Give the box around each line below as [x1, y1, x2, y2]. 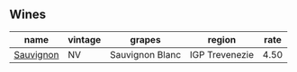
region [207, 33, 237, 45]
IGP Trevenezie [189, 48, 255, 60]
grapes [130, 33, 161, 45]
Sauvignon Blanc [109, 48, 182, 60]
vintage [67, 33, 102, 45]
